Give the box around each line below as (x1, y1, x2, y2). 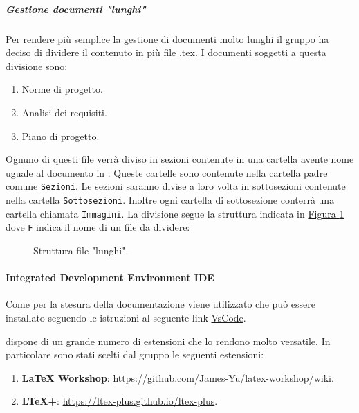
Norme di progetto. (21, 82, 103, 96)
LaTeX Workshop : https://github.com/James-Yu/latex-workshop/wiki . (21, 370, 334, 385)
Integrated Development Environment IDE (6, 270, 214, 285)
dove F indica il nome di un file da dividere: (6, 220, 190, 234)
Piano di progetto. (21, 128, 100, 143)
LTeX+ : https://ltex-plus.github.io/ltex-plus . (21, 394, 218, 408)
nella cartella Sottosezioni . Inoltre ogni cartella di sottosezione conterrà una (6, 192, 335, 206)
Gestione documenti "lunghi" (6, 1, 146, 16)
